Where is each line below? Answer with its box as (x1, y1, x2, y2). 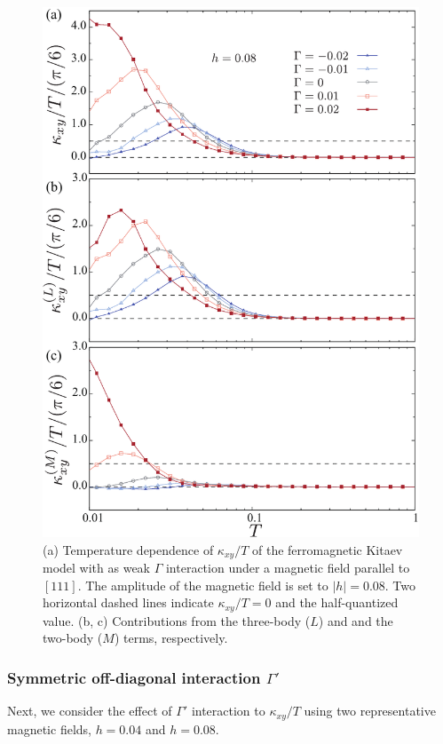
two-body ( (43, 629, 103, 647)
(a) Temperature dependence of (43, 540, 214, 558)
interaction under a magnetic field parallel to (165, 558, 410, 577)
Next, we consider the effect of (7, 701, 172, 720)
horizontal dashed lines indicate (43, 593, 214, 612)
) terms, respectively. (114, 629, 228, 647)
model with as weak (43, 558, 151, 577)
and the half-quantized (275, 593, 399, 612)
